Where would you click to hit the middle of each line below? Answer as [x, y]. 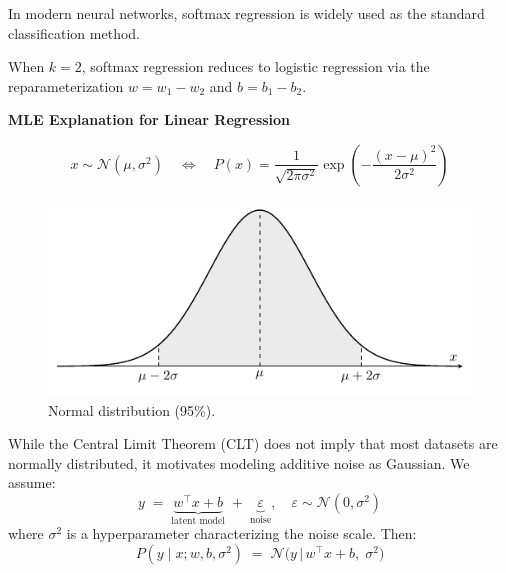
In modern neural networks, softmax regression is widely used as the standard [246, 13]
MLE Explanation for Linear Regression [149, 119]
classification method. [74, 32]
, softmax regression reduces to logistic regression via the [255, 66]
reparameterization [66, 85]
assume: [32, 482]
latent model [198, 520]
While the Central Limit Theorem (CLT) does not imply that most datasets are [253, 443]
